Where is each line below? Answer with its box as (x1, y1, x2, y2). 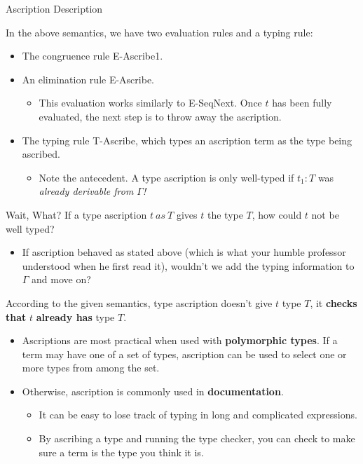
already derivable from (39, 184, 134, 198)
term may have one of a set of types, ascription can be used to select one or (22, 346, 347, 361)
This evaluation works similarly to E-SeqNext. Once (39, 95, 262, 110)
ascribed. (22, 146, 60, 161)
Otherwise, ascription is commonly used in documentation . (22, 383, 284, 398)
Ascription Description (6, 1, 103, 15)
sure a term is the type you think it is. (39, 444, 204, 459)
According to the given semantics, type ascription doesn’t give (6, 295, 273, 310)
